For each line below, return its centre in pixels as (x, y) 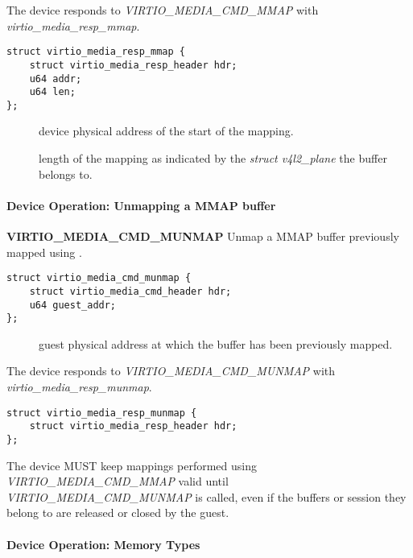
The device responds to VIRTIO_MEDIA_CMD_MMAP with (163, 10)
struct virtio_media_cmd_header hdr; (130, 291)
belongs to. (66, 174)
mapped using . (44, 252)
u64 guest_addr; (73, 305)
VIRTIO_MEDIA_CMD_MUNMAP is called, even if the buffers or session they (206, 496)
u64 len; (52, 92)
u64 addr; (56, 79)
